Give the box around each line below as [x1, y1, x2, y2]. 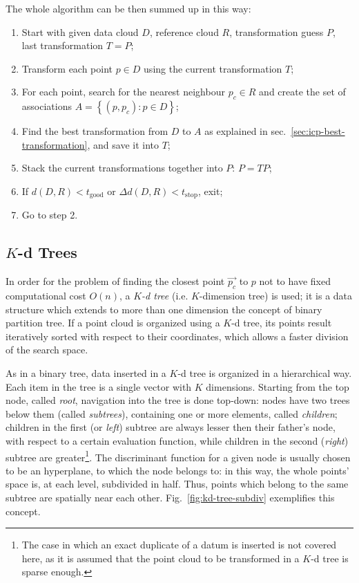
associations [21, 99, 72, 113]
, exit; [197, 183, 223, 198]
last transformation [21, 38, 104, 53]
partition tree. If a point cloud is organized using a [6, 315, 220, 330]
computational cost [6, 288, 86, 302]
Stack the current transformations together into [21, 160, 223, 175]
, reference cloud [149, 24, 219, 39]
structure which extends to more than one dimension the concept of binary [6, 302, 322, 316]
